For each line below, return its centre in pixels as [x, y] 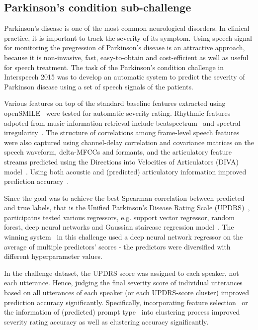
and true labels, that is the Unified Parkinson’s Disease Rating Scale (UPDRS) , [127, 207]
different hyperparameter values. [53, 256]
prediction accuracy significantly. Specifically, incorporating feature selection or [126, 302]
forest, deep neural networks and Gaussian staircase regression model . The [119, 227]
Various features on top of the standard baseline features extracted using [115, 103]
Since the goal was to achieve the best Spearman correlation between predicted [124, 198]
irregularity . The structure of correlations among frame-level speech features [122, 132]
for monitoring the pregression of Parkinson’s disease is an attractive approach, [125, 47]
